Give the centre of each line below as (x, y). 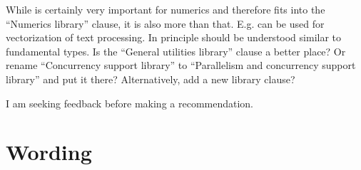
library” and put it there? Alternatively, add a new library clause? (151, 79)
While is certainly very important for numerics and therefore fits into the (166, 9)
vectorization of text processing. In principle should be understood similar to (174, 37)
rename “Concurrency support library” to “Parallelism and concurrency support (181, 65)
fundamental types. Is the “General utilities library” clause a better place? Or (176, 51)
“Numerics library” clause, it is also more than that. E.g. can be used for (165, 23)
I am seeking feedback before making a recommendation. (130, 103)
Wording (49, 152)
